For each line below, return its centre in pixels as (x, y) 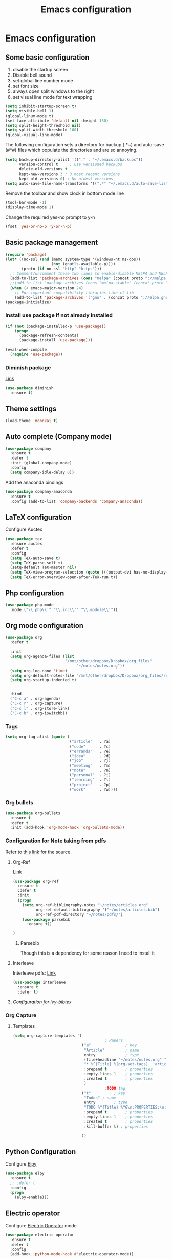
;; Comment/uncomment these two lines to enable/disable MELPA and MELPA (90, 274)
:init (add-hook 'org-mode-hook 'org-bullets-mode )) (67, 828)
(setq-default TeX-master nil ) (43, 568)
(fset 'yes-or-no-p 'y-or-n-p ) (39, 227)
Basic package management (52, 243)
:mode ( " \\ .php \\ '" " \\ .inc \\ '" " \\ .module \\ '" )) (64, 609)
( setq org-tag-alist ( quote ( (38, 737)
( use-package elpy (25, 1174)
